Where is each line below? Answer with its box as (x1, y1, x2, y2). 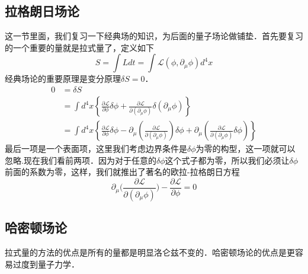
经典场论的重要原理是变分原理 (5, 72, 121, 85)
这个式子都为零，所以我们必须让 (165, 154, 290, 166)
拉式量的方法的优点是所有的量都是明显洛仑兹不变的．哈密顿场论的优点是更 (5, 246, 295, 258)
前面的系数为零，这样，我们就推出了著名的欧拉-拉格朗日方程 (5, 165, 240, 178)
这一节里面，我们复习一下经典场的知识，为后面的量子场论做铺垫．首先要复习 (5, 30, 303, 42)
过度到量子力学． (12, 257, 79, 270)
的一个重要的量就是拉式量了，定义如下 (5, 41, 154, 53)
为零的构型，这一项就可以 (195, 142, 296, 155)
